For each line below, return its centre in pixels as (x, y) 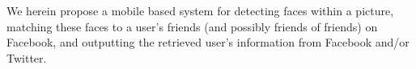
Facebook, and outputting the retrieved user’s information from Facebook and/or (208, 42)
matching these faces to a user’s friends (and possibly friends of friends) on (192, 26)
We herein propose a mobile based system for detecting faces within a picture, (200, 10)
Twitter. (27, 57)
